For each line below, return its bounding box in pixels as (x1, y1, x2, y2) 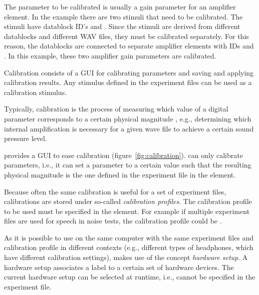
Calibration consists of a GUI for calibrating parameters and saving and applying (4, 67, 254, 77)
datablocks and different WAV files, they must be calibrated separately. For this (4, 30, 249, 41)
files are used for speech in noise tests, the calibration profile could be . (4, 215, 222, 226)
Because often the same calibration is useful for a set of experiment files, (4, 186, 226, 196)
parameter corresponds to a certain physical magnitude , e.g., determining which (4, 113, 251, 123)
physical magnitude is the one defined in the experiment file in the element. (4, 169, 236, 179)
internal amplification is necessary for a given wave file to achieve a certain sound (4, 123, 254, 133)
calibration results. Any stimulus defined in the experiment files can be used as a (4, 77, 252, 87)
